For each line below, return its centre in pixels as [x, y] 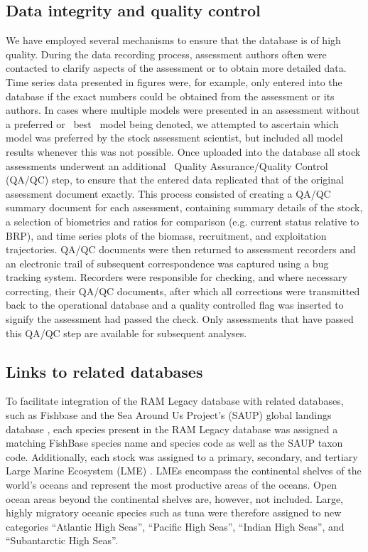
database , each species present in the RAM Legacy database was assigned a [172, 429]
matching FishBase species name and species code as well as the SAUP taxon [174, 443]
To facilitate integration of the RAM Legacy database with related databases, [175, 401]
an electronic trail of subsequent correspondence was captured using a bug [167, 263]
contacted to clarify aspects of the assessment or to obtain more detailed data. [176, 68]
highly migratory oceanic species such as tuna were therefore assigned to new [174, 513]
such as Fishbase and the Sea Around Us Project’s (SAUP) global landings [169, 415]
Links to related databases [104, 371]
